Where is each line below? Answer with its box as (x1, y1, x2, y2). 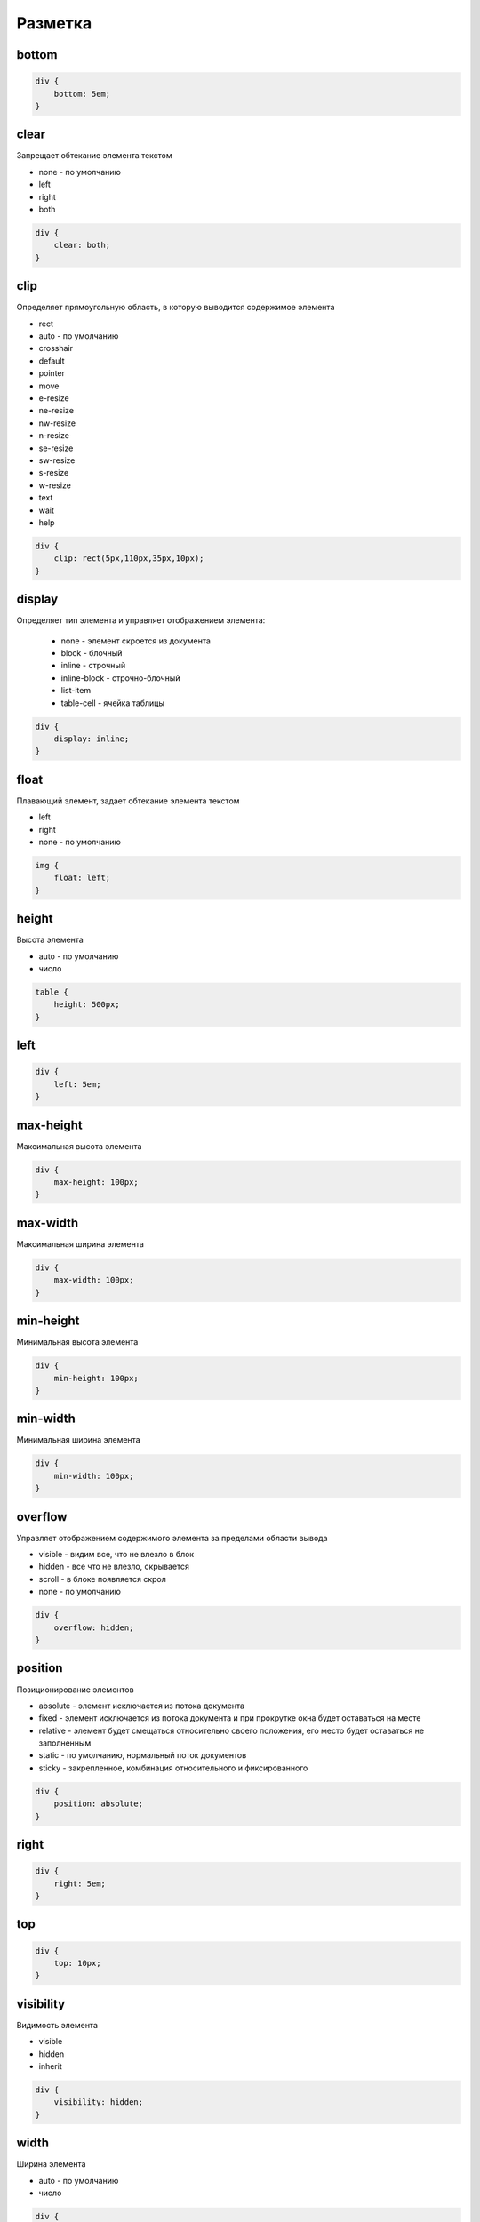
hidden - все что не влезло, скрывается (38, 1561, 190, 1572)
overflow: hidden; (53, 1622, 134, 1633)
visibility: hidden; (53, 2098, 144, 2107)
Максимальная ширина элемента (16, 1238, 144, 1249)
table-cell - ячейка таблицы (60, 698, 164, 708)
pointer (38, 368, 66, 379)
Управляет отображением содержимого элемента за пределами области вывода (16, 1532, 328, 1543)
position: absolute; (53, 1799, 144, 1809)
